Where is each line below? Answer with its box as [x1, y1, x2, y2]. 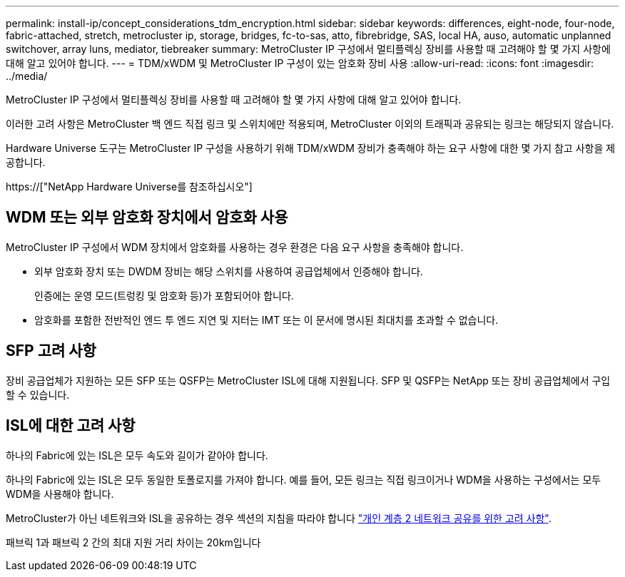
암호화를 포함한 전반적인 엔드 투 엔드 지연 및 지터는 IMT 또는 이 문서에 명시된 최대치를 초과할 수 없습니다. [34, 313, 499, 326]
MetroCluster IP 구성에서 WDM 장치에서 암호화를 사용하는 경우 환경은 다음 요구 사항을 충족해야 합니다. [6, 240, 464, 253]
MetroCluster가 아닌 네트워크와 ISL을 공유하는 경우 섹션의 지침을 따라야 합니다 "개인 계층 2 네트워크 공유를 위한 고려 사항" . [6, 511, 552, 524]
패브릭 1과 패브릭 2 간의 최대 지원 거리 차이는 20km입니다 [6, 536, 261, 548]
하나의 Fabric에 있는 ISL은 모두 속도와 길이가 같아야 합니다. [6, 449, 268, 461]
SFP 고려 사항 [6, 342, 96, 360]
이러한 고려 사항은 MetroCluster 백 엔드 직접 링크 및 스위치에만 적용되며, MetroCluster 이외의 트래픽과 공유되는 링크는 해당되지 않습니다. [6, 118, 614, 130]
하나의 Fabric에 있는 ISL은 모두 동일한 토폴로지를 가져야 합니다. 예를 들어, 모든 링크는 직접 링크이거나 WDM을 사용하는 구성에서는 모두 [6, 473, 601, 486]
